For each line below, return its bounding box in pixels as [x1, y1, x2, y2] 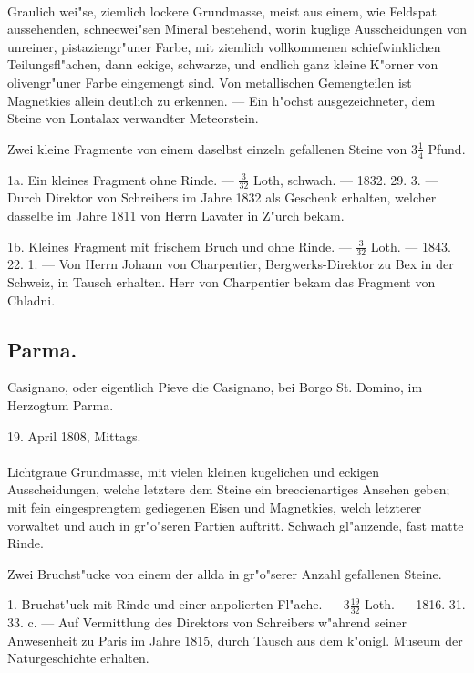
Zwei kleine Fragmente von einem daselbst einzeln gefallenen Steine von [7, 139, 407, 158]
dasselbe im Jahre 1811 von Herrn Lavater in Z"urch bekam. [7, 206, 345, 224]
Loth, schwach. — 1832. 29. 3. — [252, 170, 438, 189]
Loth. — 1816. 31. [365, 595, 466, 614]
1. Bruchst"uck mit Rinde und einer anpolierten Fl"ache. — [7, 595, 339, 614]
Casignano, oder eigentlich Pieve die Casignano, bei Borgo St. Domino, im [7, 378, 423, 397]
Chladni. [7, 290, 56, 309]
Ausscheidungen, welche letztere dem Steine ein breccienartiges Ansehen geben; [7, 480, 450, 499]
